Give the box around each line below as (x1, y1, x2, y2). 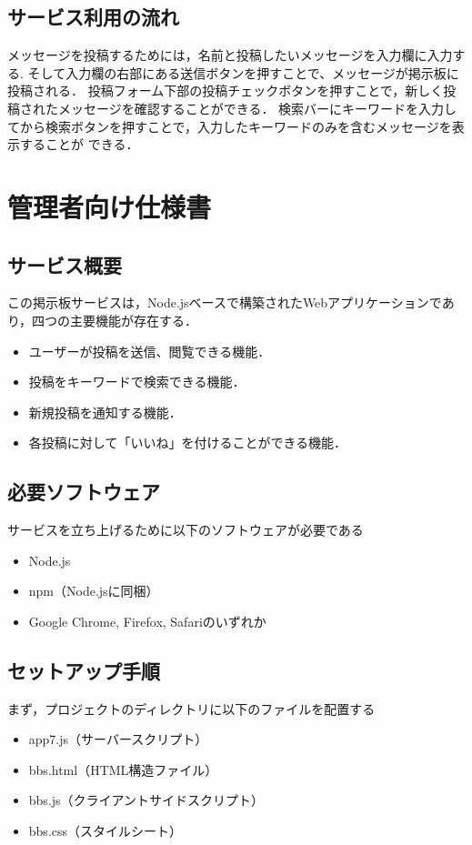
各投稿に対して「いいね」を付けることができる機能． (28, 433, 347, 452)
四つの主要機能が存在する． (32, 310, 198, 329)
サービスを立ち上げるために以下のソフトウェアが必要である (7, 520, 364, 539)
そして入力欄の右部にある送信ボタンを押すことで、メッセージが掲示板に (27, 63, 459, 82)
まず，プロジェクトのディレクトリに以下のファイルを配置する (7, 699, 376, 718)
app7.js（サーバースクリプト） (28, 729, 208, 749)
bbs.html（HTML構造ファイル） (28, 759, 218, 779)
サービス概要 (7, 250, 122, 278)
